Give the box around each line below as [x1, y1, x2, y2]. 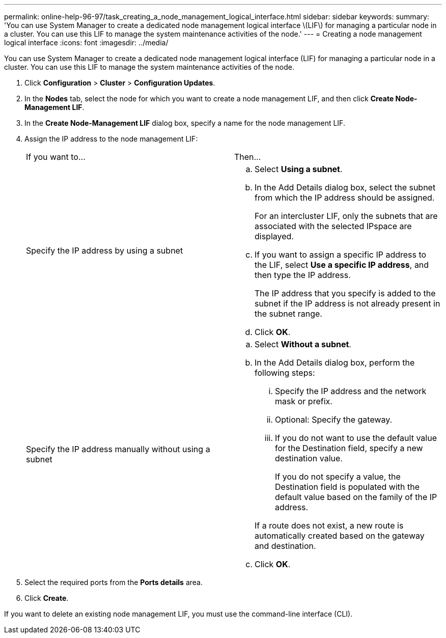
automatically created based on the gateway [255, 531, 425, 541]
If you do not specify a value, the [275, 471, 401, 482]
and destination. [255, 541, 316, 551]
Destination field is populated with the [275, 482, 420, 492]
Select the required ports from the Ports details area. [24, 578, 203, 587]
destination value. [275, 453, 343, 463]
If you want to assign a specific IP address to [255, 249, 427, 260]
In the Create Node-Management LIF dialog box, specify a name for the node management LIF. [24, 119, 345, 127]
